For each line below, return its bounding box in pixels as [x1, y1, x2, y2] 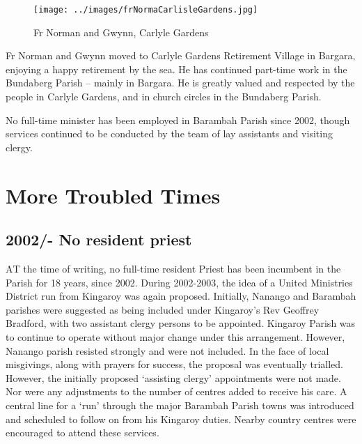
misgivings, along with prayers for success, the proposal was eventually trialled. [6, 357, 343, 372]
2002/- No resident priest [6, 229, 192, 250]
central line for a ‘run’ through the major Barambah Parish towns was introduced [6, 397, 354, 412]
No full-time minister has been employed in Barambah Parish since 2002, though [6, 112, 350, 127]
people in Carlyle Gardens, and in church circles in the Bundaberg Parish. [6, 89, 322, 104]
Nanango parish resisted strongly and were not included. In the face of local [6, 343, 329, 358]
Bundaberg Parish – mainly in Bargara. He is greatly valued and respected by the [6, 75, 355, 90]
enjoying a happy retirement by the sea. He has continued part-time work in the [6, 61, 347, 76]
